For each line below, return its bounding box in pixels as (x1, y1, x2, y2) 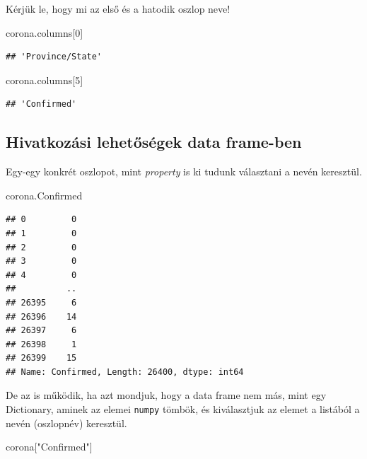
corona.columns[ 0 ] (6, 25, 83, 40)
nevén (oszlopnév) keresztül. (6, 415, 127, 430)
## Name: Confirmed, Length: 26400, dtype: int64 (6, 366, 244, 377)
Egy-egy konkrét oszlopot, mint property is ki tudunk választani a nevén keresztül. (6, 164, 362, 179)
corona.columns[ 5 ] (6, 72, 83, 87)
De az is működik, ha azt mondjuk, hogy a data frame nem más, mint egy (6, 388, 327, 402)
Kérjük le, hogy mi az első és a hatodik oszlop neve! (6, 1, 231, 16)
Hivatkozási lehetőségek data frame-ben (6, 131, 302, 153)
